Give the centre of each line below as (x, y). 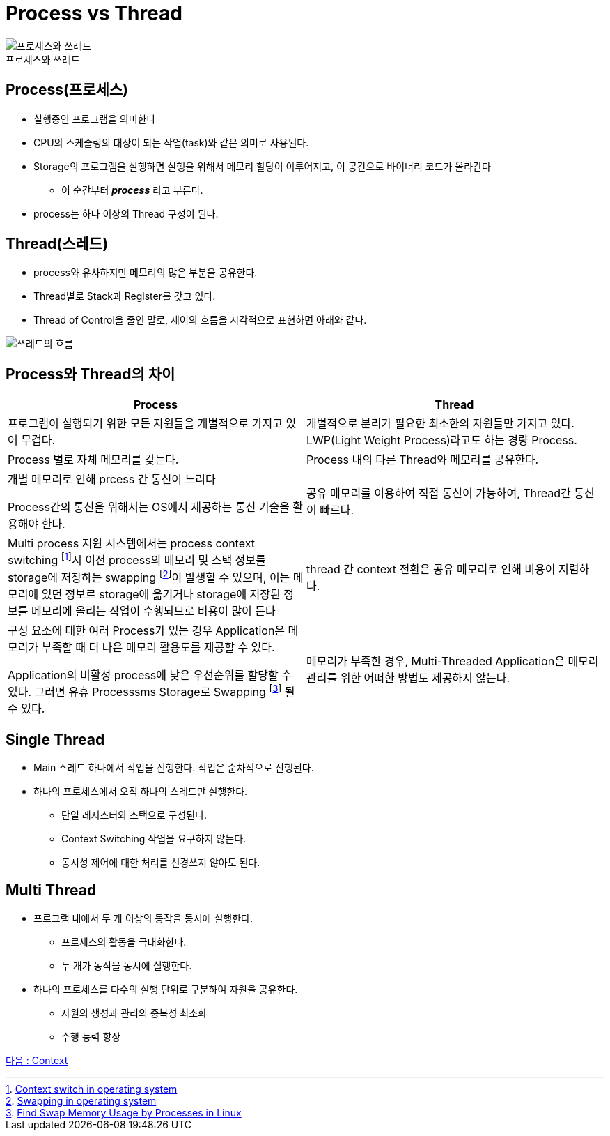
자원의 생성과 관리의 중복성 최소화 (134, 1013)
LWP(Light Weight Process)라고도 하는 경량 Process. (442, 440)
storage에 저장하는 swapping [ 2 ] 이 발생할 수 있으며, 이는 (149, 576)
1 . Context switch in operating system (92, 1089)
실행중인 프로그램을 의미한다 (95, 119)
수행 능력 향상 (91, 1036)
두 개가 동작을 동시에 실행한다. (127, 965)
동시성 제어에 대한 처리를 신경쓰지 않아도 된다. (161, 863)
